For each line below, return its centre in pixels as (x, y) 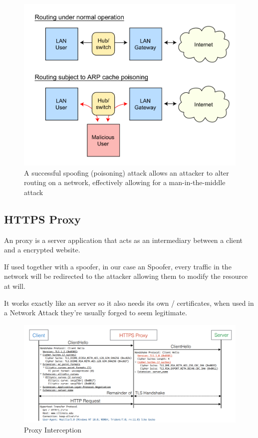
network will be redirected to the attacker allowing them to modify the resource (126, 276)
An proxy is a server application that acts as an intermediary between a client (124, 240)
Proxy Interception (53, 430)
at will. (15, 286)
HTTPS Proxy (42, 219)
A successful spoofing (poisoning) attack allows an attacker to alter (127, 172)
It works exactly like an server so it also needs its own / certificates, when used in (129, 303)
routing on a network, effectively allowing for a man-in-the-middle (125, 182)
